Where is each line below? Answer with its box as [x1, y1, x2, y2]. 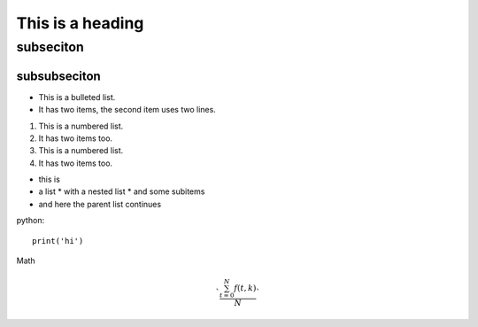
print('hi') [32, 236, 84, 245]
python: [16, 215, 44, 226]
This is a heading [16, 13, 144, 33]
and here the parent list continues [38, 199, 162, 209]
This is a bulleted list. [38, 91, 116, 102]
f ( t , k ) [234, 284, 257, 293]
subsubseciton [16, 68, 101, 83]
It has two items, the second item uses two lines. [38, 105, 216, 115]
